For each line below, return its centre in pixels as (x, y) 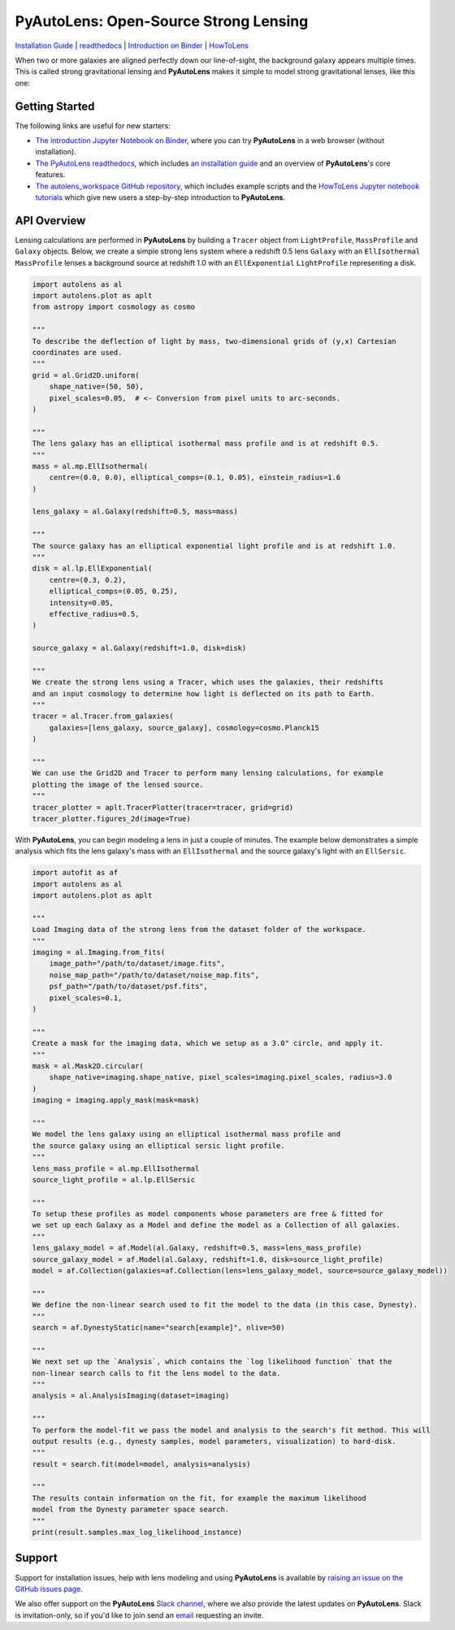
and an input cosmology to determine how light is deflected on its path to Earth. (204, 694)
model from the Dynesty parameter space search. (131, 1510)
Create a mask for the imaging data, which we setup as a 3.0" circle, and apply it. (208, 1043)
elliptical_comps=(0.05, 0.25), (114, 592)
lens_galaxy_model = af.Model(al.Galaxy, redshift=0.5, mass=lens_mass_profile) (197, 1248)
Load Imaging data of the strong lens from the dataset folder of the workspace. (199, 930)
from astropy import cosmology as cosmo (113, 307)
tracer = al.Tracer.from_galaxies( (103, 716)
